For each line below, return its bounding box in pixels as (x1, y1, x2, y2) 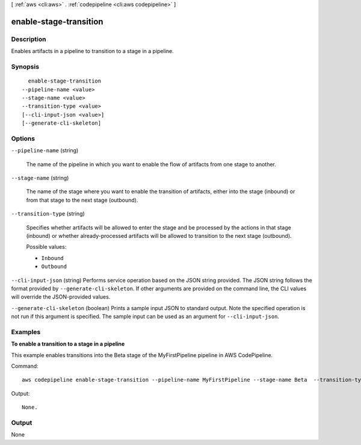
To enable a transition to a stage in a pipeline (11, 340, 125, 347)
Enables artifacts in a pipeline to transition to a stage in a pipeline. (11, 48, 174, 55)
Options (11, 134, 35, 143)
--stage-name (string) (11, 174, 69, 181)
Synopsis (11, 62, 39, 70)
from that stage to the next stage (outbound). (26, 196, 138, 204)
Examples (11, 328, 41, 336)
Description (11, 35, 46, 43)
